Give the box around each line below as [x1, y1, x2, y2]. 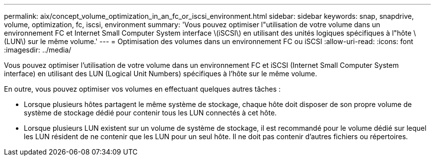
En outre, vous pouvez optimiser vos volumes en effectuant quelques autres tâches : [4, 85, 281, 93]
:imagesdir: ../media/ [4, 46, 72, 54]
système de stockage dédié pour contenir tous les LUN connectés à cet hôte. [24, 108, 277, 117]
